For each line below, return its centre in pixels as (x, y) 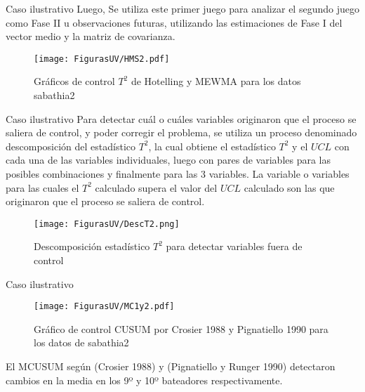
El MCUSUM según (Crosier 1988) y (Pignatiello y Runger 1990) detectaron (171, 366)
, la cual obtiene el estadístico (212, 146)
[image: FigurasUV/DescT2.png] (107, 224)
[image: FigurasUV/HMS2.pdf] (102, 59)
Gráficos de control (74, 81)
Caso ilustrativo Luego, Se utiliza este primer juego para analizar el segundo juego (182, 8)
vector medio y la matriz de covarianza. (91, 36)
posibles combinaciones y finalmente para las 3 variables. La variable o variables (178, 174)
